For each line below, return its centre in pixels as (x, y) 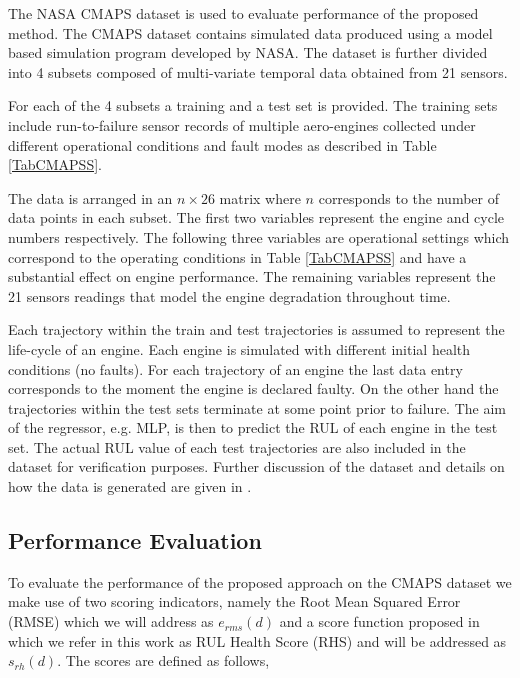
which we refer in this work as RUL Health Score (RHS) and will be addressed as (257, 640)
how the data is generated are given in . (130, 486)
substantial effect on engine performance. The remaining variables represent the (252, 276)
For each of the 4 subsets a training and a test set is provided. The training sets (253, 105)
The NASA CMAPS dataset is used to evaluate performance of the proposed (243, 13)
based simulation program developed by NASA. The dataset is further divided (248, 52)
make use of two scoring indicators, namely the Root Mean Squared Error (234, 601)
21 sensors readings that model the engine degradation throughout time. (229, 295)
